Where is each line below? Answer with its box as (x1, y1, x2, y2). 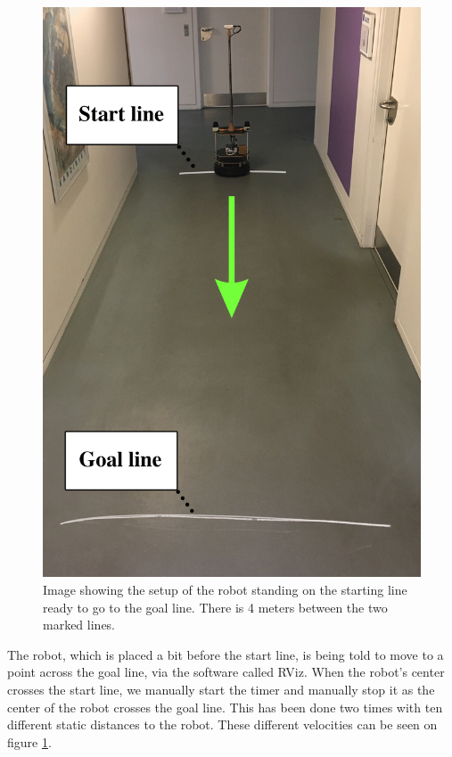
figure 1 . (7, 732, 52, 751)
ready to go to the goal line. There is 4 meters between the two (43, 597, 388, 616)
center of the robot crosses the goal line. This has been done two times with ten (7, 697, 443, 716)
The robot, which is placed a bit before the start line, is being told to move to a (7, 645, 444, 663)
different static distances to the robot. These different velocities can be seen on (7, 715, 438, 734)
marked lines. (43, 615, 116, 634)
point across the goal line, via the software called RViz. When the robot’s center (7, 662, 445, 681)
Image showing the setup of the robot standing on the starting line (43, 580, 407, 599)
